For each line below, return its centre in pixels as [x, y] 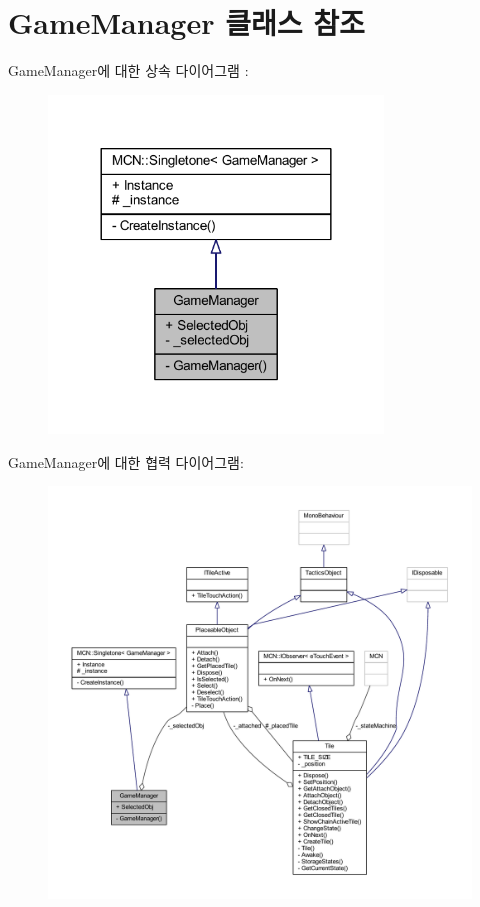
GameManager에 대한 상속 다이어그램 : [128, 70]
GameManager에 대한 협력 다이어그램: [126, 461]
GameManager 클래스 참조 [186, 22]
